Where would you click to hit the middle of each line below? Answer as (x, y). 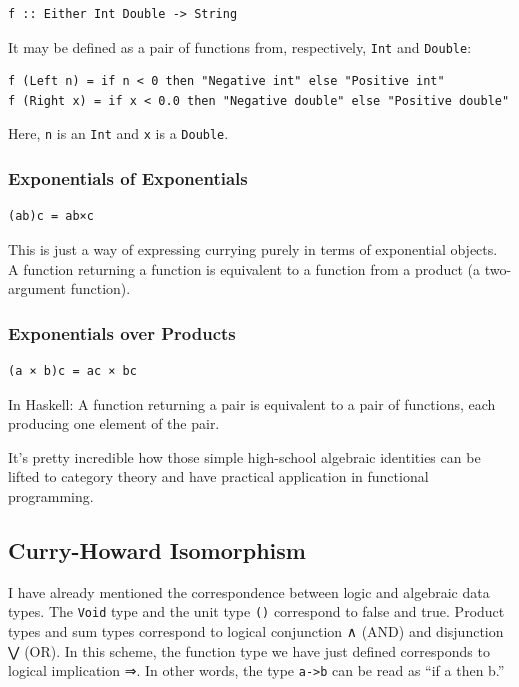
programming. (51, 495)
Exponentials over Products (122, 332)
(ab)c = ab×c (51, 216)
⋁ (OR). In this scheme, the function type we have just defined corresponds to (249, 650)
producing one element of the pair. (114, 423)
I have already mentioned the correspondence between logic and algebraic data (249, 591)
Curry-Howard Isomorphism (157, 549)
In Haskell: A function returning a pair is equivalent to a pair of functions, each (252, 403)
